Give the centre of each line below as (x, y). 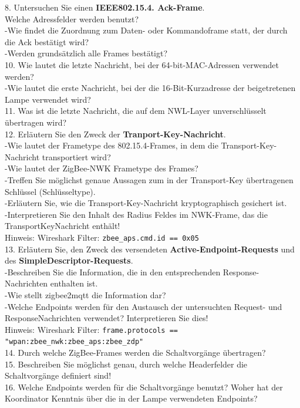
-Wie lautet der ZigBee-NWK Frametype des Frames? (102, 168)
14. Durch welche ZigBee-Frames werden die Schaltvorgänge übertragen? (135, 352)
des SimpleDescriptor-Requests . (69, 260)
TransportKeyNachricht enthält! (63, 226)
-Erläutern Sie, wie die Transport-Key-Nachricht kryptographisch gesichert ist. (146, 203)
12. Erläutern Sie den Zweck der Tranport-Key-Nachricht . (115, 134)
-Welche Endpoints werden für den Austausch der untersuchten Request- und (144, 306)
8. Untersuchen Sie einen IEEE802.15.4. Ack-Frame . (105, 7)
